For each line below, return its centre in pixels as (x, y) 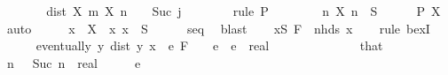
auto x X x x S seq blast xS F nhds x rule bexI (218, 28)
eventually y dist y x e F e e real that (209, 45)
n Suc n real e (74, 62)
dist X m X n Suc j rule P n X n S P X (244, 11)
